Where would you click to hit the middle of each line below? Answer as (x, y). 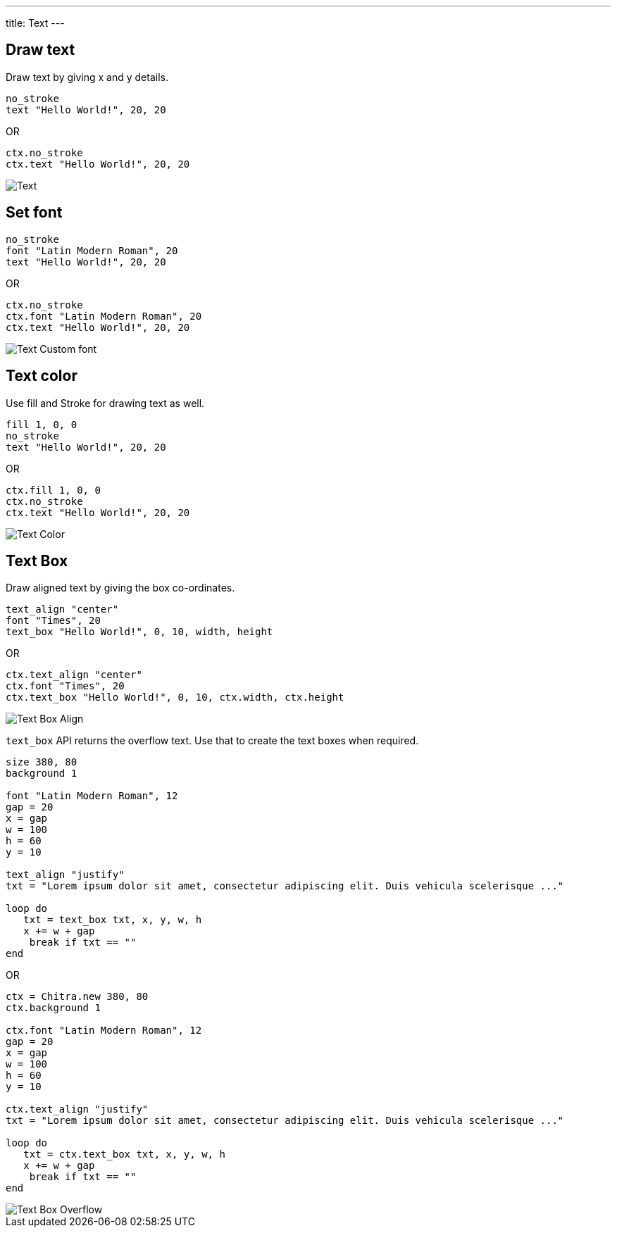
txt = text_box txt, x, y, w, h (113, 920)
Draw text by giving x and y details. (87, 77)
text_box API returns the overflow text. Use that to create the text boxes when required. (212, 741)
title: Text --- (35, 23)
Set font (34, 213)
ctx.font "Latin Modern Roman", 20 (104, 316)
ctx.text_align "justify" (77, 1109)
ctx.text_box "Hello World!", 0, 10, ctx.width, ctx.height (175, 697)
